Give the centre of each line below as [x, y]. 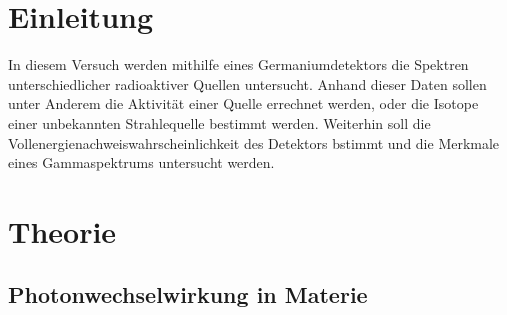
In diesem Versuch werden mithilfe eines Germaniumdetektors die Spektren [238, 64]
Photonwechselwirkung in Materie [188, 294]
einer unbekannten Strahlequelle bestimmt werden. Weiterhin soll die [219, 122]
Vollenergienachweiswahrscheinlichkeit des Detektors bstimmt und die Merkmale [254, 142]
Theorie [62, 230]
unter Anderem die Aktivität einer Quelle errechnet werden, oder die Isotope [243, 103]
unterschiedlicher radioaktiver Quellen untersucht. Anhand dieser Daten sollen [247, 83]
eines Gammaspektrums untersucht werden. [141, 162]
